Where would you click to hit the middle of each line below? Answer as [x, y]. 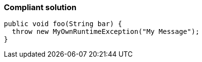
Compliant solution [40, 7]
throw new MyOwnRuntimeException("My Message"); [106, 32]
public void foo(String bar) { [63, 24]
